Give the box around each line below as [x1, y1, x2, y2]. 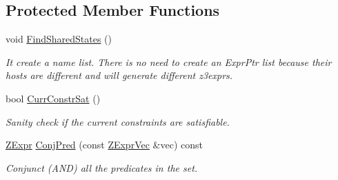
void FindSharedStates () [6, 32, 112, 46]
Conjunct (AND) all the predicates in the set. [6, 160, 198, 175]
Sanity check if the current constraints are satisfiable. [6, 114, 230, 128]
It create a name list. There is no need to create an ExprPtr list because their [6, 54, 332, 69]
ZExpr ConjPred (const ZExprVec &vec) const [6, 137, 203, 152]
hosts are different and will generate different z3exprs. [6, 68, 233, 82]
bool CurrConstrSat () [6, 91, 101, 105]
